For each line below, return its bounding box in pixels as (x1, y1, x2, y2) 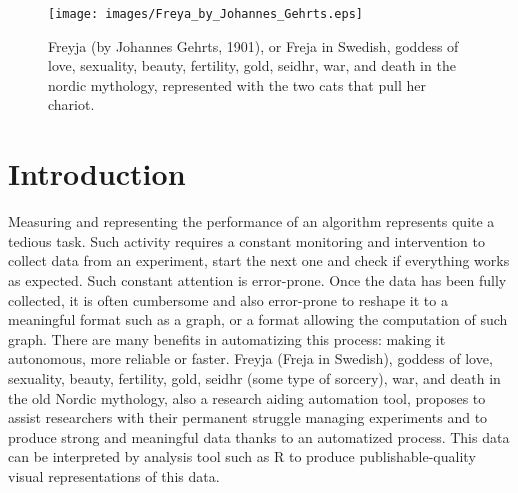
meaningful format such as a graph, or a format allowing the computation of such (8, 309, 508, 330)
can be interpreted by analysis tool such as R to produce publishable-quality (8, 446, 476, 467)
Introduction (8, 153, 186, 194)
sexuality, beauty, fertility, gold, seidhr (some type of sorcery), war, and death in (8, 367, 501, 388)
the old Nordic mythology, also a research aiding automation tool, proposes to (8, 387, 486, 408)
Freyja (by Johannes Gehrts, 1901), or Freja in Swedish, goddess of (48, 35, 459, 56)
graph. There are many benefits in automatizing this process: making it (8, 328, 446, 349)
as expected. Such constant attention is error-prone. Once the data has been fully (8, 269, 507, 290)
